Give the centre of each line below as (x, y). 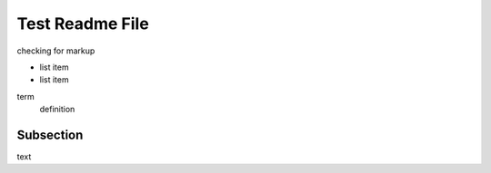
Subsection (50, 135)
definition (57, 110)
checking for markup (56, 51)
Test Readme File (83, 24)
